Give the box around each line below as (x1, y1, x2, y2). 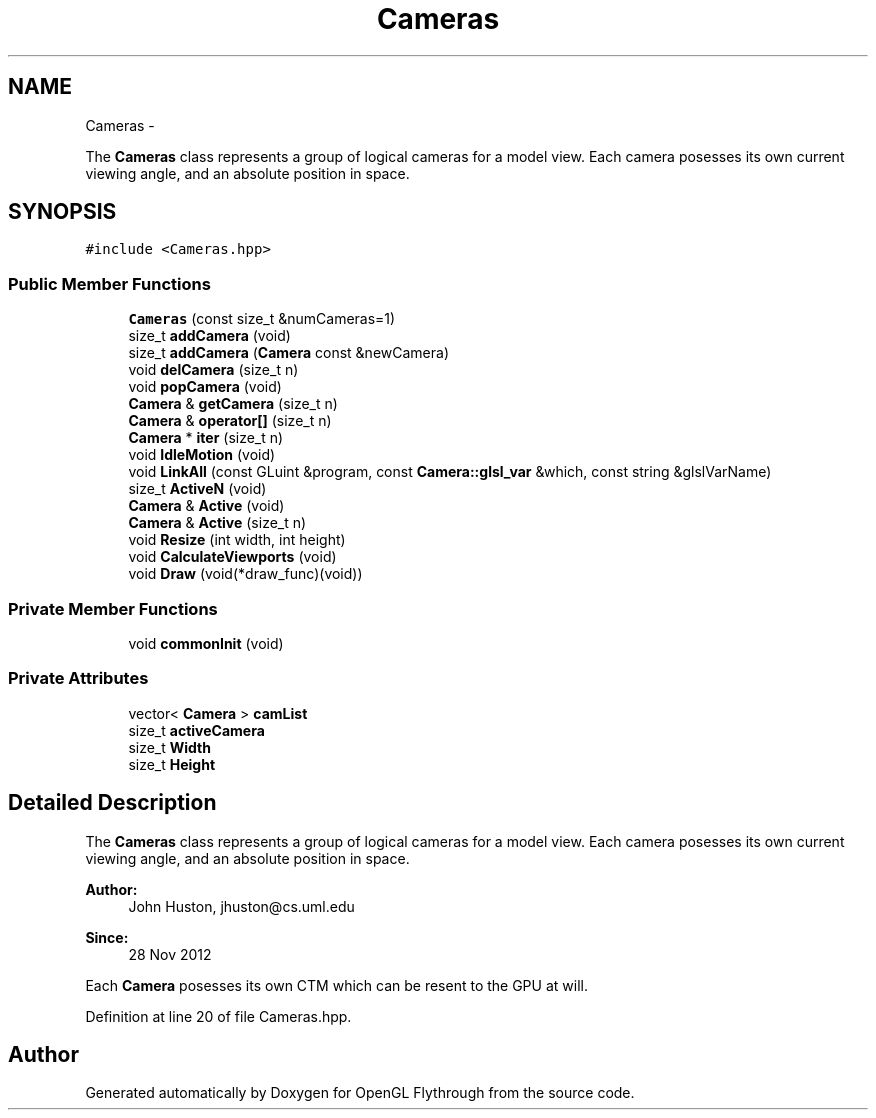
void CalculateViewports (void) (128, 548, 337, 566)
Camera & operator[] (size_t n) (128, 412, 332, 430)
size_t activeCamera (128, 721, 265, 739)
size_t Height (128, 755, 216, 773)
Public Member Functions (8, 273, 211, 294)
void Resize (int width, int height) (128, 531, 346, 549)
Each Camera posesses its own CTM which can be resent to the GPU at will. (85, 976, 588, 994)
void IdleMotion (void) (128, 446, 276, 464)
